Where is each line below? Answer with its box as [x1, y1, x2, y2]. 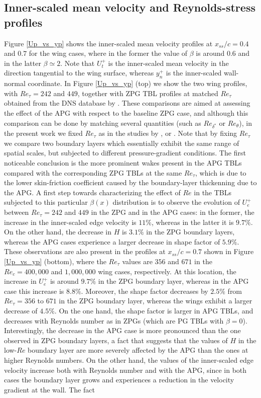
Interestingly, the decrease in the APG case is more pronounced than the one [4, 325, 241, 336]
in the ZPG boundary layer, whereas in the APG [98, 276, 249, 286]
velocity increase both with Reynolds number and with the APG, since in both [4, 364, 247, 375]
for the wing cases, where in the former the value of [29, 48, 188, 58]
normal [4, 78, 26, 89]
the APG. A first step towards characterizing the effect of [4, 187, 181, 197]
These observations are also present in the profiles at [4, 246, 166, 257]
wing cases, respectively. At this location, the [98, 266, 236, 276]
